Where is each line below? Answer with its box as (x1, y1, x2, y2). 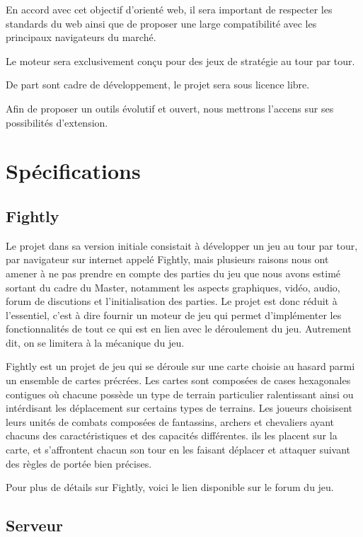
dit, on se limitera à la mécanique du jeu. (6, 335, 185, 350)
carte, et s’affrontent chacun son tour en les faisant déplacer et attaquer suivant (6, 442, 351, 457)
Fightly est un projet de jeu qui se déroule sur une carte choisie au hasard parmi (6, 359, 355, 374)
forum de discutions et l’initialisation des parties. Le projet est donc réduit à (6, 294, 338, 308)
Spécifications (6, 156, 141, 185)
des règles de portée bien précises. (6, 456, 152, 470)
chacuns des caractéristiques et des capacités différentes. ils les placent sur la (6, 428, 338, 443)
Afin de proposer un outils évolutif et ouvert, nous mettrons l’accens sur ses (6, 100, 334, 115)
